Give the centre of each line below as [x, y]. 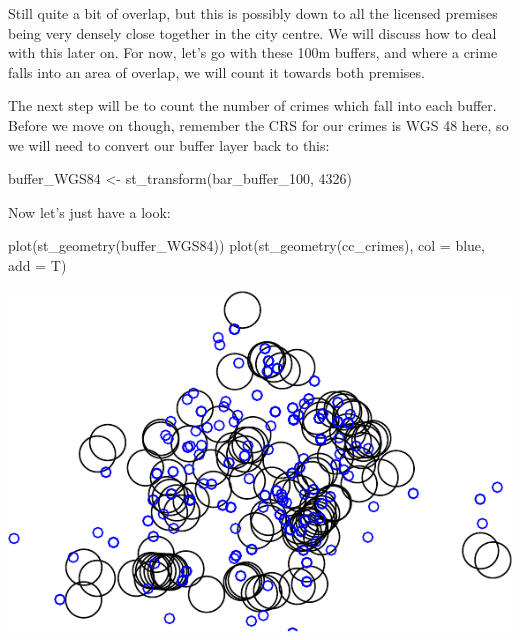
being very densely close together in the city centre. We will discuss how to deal [252, 32]
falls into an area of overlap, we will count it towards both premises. [216, 71]
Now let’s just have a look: [89, 211]
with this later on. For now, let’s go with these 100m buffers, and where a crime [253, 52]
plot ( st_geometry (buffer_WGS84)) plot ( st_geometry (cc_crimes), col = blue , [246, 245]
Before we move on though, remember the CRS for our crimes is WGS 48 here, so [258, 124]
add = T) [37, 264]
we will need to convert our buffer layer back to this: [169, 144]
